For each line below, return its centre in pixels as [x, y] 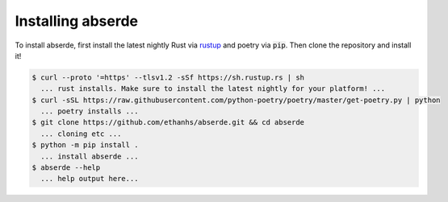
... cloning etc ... [81, 134]
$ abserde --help [66, 168]
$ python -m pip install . [85, 145]
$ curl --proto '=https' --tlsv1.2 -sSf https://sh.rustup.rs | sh [168, 77]
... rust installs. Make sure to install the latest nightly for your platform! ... [213, 89]
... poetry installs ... [90, 111]
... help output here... [90, 179]
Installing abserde [77, 21]
